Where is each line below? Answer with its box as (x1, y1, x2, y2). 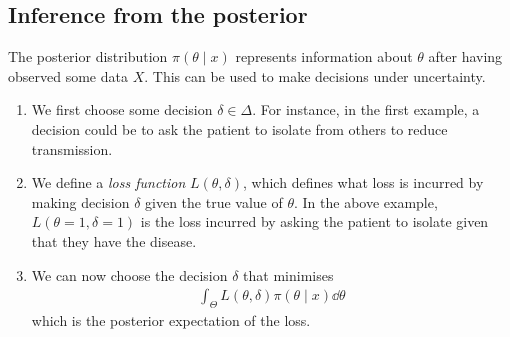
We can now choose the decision (31, 264, 228, 285)
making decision (31, 191, 130, 212)
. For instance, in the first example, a (252, 99, 480, 120)
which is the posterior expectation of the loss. (31, 309, 311, 330)
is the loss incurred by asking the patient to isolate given (140, 211, 489, 232)
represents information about (235, 46, 413, 67)
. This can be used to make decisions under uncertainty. (144, 65, 486, 86)
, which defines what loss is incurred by (243, 172, 484, 193)
